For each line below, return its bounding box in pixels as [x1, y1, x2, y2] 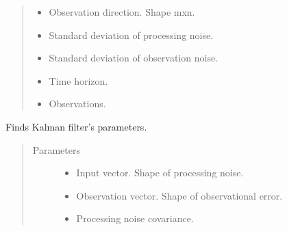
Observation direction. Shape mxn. [49, 5, 195, 18]
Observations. [49, 96, 106, 111]
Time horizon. [49, 73, 108, 87]
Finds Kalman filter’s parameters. [5, 119, 147, 133]
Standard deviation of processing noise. [49, 27, 214, 42]
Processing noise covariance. [76, 211, 194, 226]
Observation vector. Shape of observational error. [76, 188, 283, 202]
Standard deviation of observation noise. [49, 51, 219, 65]
